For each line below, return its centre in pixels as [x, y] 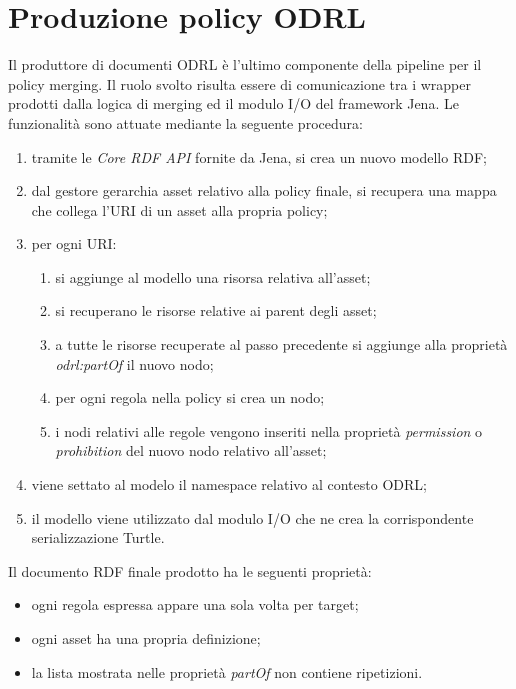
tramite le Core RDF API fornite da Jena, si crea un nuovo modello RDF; [259, 156]
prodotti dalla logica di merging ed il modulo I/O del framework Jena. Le [233, 103]
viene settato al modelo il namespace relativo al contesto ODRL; [229, 484]
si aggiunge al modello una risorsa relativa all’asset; [213, 276]
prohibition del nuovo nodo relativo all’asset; [191, 450]
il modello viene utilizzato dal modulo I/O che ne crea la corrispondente [252, 517]
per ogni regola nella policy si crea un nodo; [190, 397]
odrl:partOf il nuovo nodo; [134, 363]
